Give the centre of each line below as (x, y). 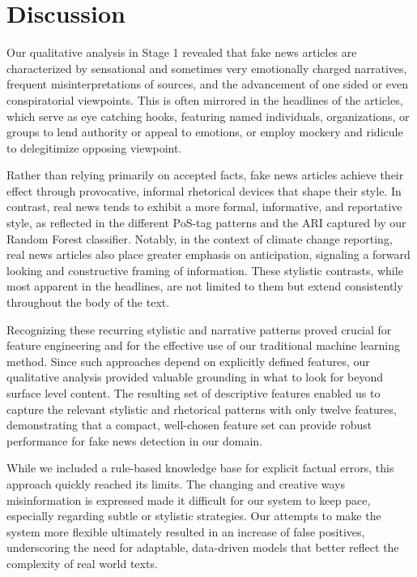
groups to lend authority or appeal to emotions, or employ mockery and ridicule (205, 132)
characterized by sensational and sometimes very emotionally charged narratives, (207, 68)
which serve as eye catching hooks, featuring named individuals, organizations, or (208, 116)
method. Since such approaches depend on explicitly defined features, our (188, 361)
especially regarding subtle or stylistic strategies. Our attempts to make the (194, 516)
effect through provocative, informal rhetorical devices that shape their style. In (204, 190)
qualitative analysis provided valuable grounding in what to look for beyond (195, 377)
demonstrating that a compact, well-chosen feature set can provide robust (189, 425)
